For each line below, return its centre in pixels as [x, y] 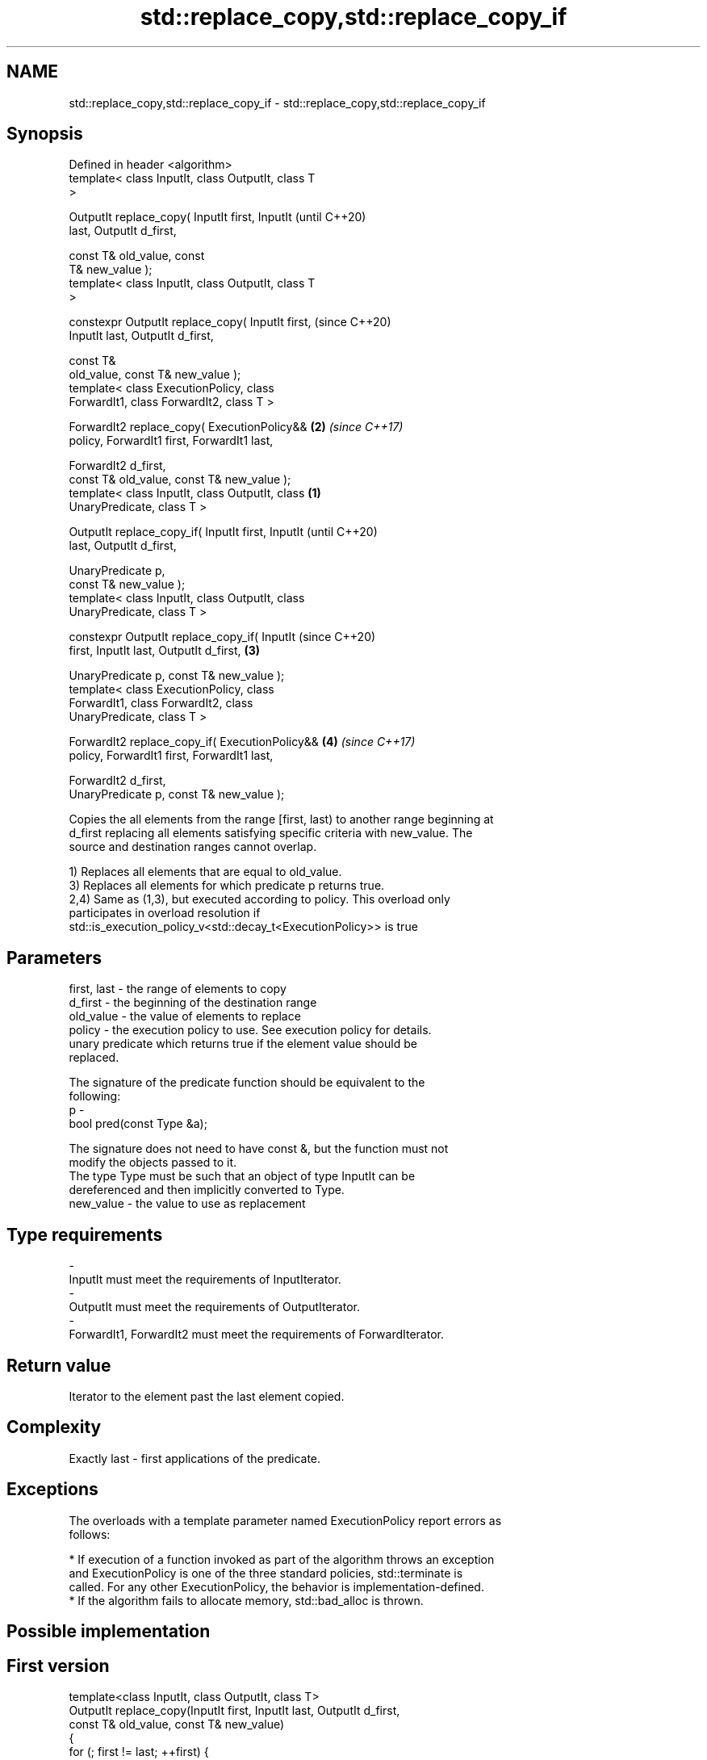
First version [58, 1666]
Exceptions [52, 1490]
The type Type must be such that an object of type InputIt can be [242, 1176]
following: [95, 1096]
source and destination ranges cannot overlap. [193, 847]
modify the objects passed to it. [153, 1163]
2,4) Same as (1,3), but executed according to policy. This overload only [259, 899]
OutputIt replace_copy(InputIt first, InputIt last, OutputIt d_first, [234, 1710]
